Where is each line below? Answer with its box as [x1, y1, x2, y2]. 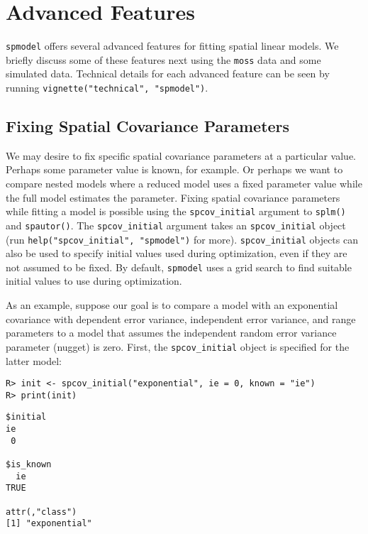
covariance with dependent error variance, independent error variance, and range [6, 311, 356, 326]
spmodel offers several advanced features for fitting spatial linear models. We [6, 38, 339, 53]
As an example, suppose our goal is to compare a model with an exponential [6, 298, 338, 312]
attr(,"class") [6, 506, 77, 517]
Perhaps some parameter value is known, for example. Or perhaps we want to [6, 162, 343, 177]
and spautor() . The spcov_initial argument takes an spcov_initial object [6, 217, 346, 232]
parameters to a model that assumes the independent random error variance [6, 325, 337, 340]
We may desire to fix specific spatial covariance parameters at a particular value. [6, 148, 357, 163]
